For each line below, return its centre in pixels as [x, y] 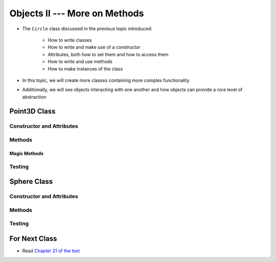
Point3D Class [32, 112]
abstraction [34, 97]
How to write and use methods [80, 62]
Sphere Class [31, 182]
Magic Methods [26, 153]
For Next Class [33, 238]
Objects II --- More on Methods [77, 13]
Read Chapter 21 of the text [51, 251]
